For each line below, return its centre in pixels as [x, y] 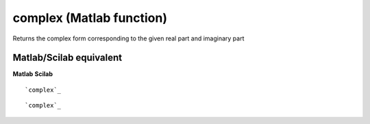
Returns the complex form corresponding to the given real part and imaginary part [128, 38]
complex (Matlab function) [90, 18]
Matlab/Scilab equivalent [67, 58]
